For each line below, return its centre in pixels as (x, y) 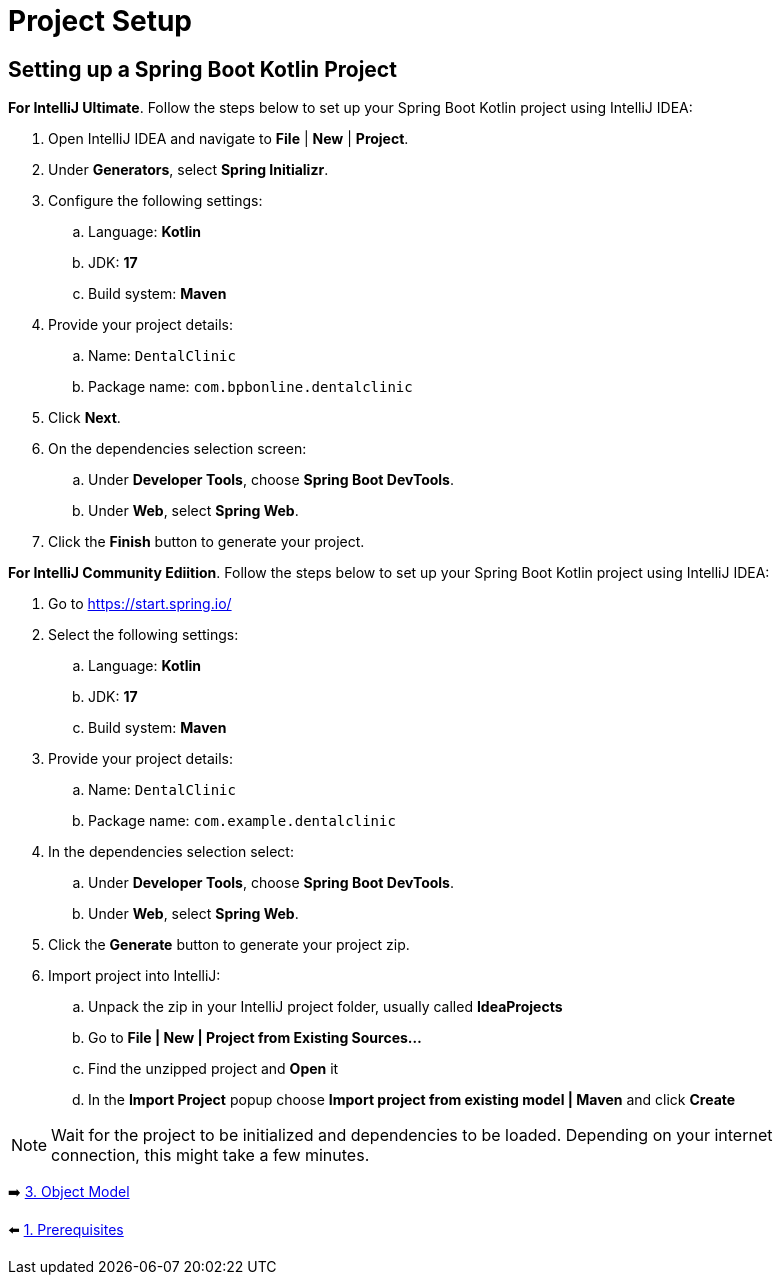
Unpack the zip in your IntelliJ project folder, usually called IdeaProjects (325, 1007)
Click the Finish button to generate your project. (206, 542)
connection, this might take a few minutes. (210, 1155)
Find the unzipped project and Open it (213, 1069)
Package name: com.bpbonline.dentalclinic (250, 387)
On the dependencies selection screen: (177, 449)
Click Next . (84, 418)
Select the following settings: (143, 635)
